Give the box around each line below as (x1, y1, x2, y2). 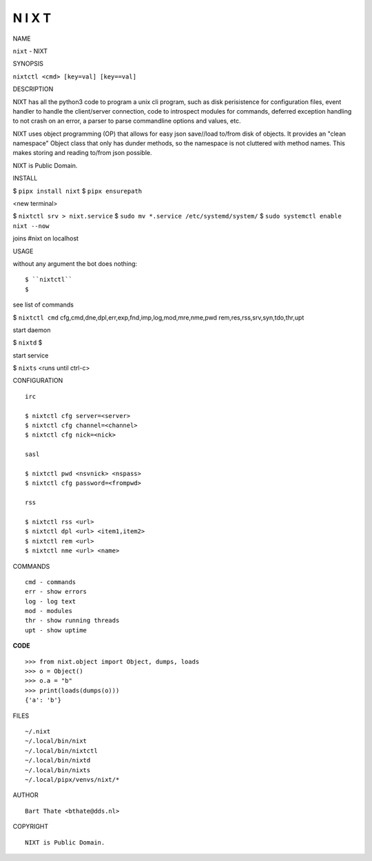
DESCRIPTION (12, 85, 54, 93)
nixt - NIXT (12, 47, 48, 55)
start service (12, 351, 49, 360)
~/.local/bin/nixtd (25, 756, 91, 765)
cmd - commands (25, 578, 76, 585)
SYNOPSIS (12, 59, 44, 68)
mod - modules (25, 607, 72, 615)
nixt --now (12, 222, 50, 230)
